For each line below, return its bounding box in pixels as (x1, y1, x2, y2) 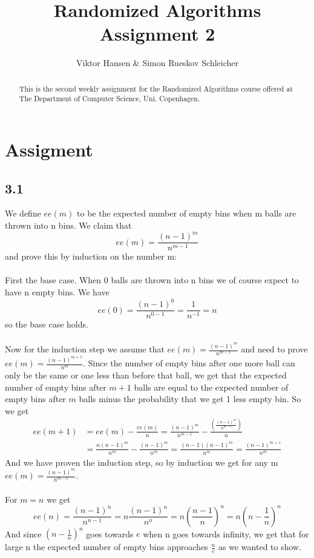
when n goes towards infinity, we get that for (143, 527, 309, 540)
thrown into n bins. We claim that (5, 219, 132, 231)
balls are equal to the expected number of (134, 380, 289, 393)
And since (5, 527, 42, 540)
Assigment (5, 137, 93, 162)
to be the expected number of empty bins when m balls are (77, 207, 296, 220)
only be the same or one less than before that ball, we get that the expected (5, 369, 287, 381)
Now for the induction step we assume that (5, 343, 165, 355)
